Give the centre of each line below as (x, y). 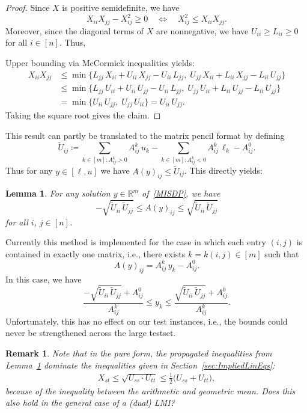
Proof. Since (28, 7)
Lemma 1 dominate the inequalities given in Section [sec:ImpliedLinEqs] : (140, 365)
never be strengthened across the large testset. (91, 333)
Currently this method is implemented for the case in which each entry (136, 242)
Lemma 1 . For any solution (58, 193)
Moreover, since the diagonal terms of (75, 30)
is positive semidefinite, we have (121, 7)
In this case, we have (44, 279)
